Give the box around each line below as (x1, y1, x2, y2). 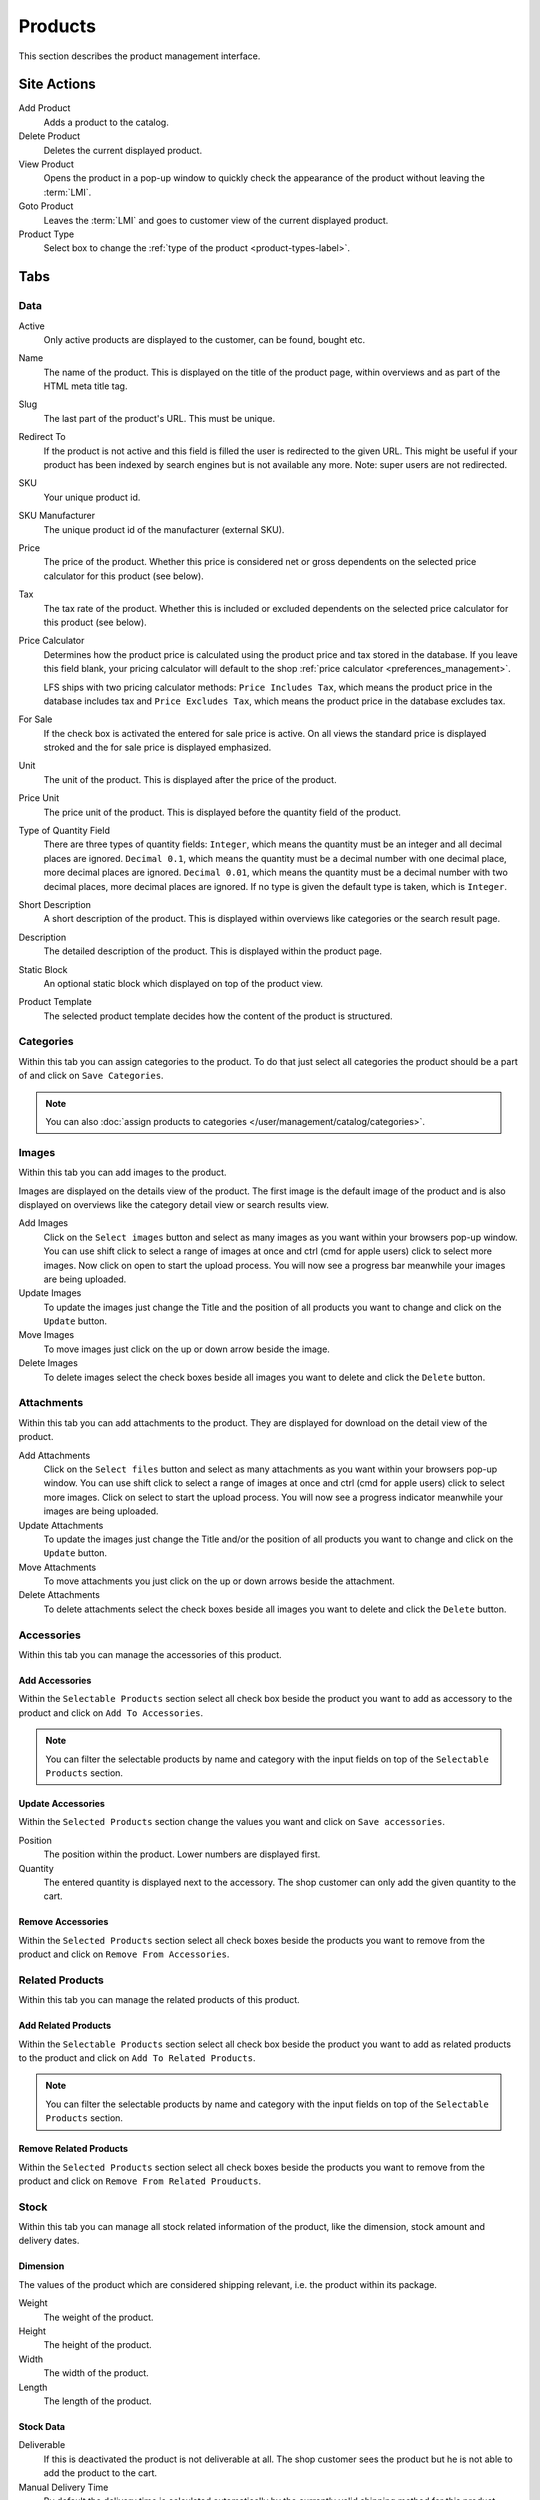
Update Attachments (18, 1519, 104, 1531)
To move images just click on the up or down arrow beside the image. (43, 1343, 330, 1355)
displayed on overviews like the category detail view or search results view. (18, 1198, 330, 1210)
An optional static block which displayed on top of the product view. (43, 977, 324, 989)
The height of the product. (43, 2339, 152, 2351)
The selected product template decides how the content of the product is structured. (43, 1010, 393, 1022)
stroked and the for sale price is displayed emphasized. (43, 741, 272, 754)
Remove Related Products (18, 2143, 129, 2155)
